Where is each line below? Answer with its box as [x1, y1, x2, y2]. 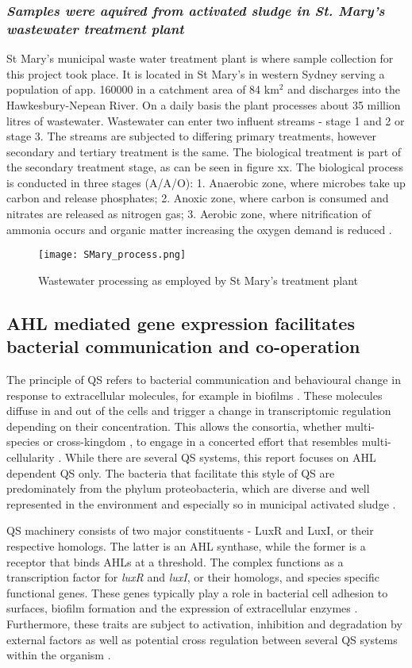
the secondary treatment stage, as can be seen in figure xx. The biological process [6, 159, 403, 175]
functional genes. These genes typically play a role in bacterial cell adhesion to [6, 584, 388, 601]
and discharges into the [287, 81, 400, 98]
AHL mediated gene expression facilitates [6, 310, 355, 335]
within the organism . [6, 647, 111, 663]
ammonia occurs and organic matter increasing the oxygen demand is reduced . [6, 221, 392, 237]
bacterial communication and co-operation [6, 334, 360, 359]
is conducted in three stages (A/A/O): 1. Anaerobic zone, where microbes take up [6, 174, 406, 190]
